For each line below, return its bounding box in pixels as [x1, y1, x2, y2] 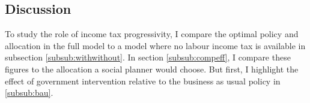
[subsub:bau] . [5, 86, 53, 99]
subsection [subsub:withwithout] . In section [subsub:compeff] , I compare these [5, 51, 291, 63]
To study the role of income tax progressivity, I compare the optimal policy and [5, 28, 299, 40]
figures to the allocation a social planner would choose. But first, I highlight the [5, 62, 299, 75]
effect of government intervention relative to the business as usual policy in [5, 74, 281, 87]
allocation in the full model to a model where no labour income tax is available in [5, 39, 306, 51]
